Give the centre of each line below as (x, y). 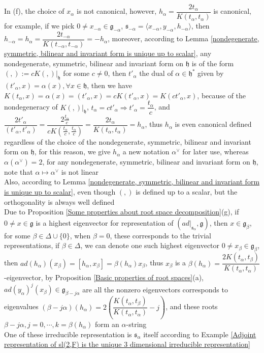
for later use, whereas (216, 152)
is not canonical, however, (117, 11)
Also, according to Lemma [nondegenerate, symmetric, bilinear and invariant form (132, 182)
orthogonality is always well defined (59, 201)
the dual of (156, 73)
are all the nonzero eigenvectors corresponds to (155, 289)
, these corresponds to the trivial (160, 235)
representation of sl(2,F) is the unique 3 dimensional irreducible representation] (127, 344)
